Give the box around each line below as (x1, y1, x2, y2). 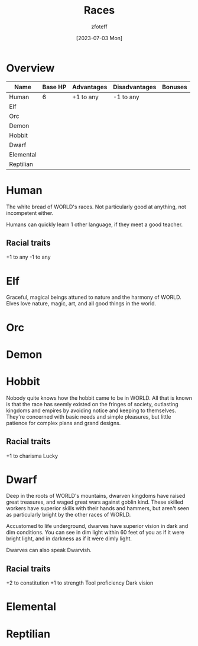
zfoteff (91, 23, 108, 30)
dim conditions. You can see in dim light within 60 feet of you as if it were (6, 529, 184, 536)
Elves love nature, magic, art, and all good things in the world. (6, 300, 157, 307)
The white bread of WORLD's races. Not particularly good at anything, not (6, 203, 186, 210)
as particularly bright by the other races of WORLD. (6, 511, 131, 518)
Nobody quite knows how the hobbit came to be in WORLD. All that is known (6, 394, 192, 402)
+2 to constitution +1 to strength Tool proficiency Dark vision (6, 579, 154, 586)
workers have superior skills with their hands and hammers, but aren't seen (6, 505, 190, 512)
